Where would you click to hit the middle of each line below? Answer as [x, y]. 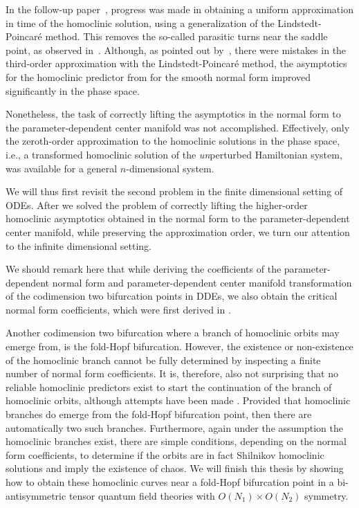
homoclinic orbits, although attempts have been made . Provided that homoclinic [178, 400]
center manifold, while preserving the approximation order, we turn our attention [178, 232]
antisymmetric [36, 495]
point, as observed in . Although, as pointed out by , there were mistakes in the [176, 49]
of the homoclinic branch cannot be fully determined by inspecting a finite [163, 360]
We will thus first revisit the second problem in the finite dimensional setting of [174, 191]
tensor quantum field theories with [142, 495]
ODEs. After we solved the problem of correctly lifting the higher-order [157, 205]
